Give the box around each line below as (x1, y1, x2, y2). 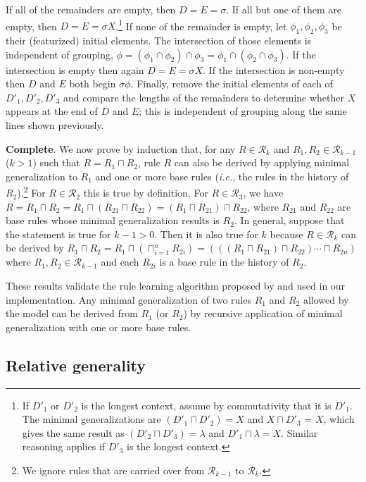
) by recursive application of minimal (183, 306, 343, 321)
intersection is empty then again (6, 62, 144, 77)
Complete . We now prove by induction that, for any (6, 141, 236, 156)
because (270, 226, 303, 241)
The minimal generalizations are (22, 412, 161, 426)
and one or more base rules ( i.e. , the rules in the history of (95, 168, 349, 183)
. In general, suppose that (234, 213, 345, 228)
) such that (32, 155, 80, 170)
